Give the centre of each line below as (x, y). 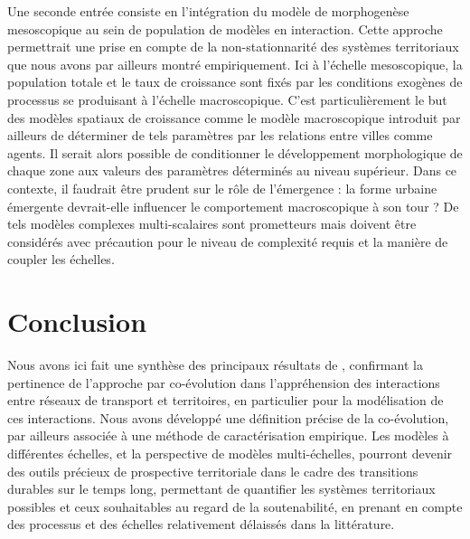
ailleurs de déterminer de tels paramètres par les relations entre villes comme (220, 135)
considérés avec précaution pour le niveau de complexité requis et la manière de (228, 241)
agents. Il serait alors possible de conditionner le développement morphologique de (235, 152)
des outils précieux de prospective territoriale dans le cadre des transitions (213, 471)
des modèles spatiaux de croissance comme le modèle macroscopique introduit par (234, 117)
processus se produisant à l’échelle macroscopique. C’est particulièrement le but (227, 99)
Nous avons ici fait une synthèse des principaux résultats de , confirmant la (215, 365)
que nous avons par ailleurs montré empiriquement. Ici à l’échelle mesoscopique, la (235, 64)
